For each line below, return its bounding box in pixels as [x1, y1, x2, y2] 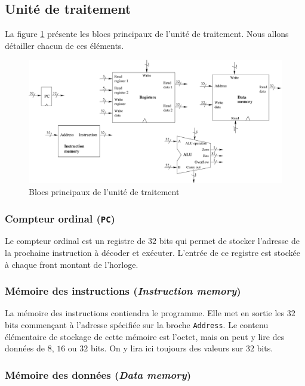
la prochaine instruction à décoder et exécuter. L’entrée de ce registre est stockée [5, 246, 300, 258]
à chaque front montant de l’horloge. [5, 258, 138, 270]
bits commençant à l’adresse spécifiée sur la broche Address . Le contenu [5, 318, 269, 331]
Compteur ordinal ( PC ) [5, 211, 115, 226]
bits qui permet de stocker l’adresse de [159, 234, 300, 247]
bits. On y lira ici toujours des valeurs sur [90, 342, 244, 354]
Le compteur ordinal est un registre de [5, 234, 146, 247]
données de [5, 342, 45, 354]
